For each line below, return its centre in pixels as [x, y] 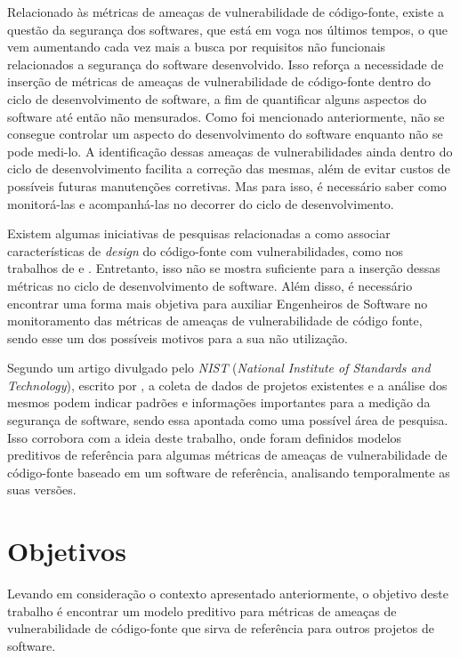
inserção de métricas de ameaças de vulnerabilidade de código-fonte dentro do [219, 81]
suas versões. [42, 489]
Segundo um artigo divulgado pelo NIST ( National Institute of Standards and [219, 368]
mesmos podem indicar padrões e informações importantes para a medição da [219, 402]
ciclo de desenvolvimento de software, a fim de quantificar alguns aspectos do [217, 98]
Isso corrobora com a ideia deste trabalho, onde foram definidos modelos [205, 437]
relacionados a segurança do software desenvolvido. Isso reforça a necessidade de [226, 64]
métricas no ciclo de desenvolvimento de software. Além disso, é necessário [210, 285]
